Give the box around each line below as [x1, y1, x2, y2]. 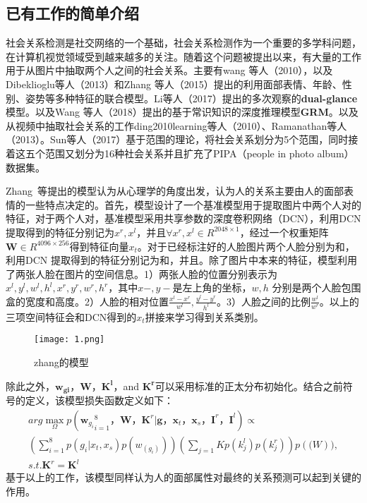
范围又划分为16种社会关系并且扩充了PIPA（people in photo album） [44, 145, 354, 160]
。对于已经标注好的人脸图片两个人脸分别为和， [137, 238, 355, 253]
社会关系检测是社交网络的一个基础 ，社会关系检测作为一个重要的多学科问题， [6, 35, 361, 50]
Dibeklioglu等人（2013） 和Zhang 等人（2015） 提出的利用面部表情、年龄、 [6, 76, 342, 91]
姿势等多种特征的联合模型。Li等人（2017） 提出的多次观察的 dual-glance [25, 90, 358, 105]
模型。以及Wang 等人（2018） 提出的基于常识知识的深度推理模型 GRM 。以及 [6, 104, 359, 119]
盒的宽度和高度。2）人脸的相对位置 [6, 293, 169, 308]
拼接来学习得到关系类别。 [145, 309, 264, 324]
